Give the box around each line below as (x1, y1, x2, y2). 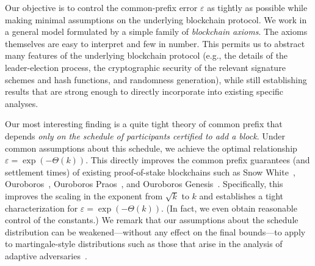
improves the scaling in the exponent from (5, 189, 163, 202)
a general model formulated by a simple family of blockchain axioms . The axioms (5, 25, 308, 38)
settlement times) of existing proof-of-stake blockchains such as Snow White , (5, 165, 295, 178)
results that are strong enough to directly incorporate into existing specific (5, 85, 284, 98)
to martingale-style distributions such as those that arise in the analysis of (5, 237, 283, 250)
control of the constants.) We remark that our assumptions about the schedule (5, 213, 299, 226)
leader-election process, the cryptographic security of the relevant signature (5, 61, 286, 73)
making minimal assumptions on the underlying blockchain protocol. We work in (5, 13, 307, 26)
